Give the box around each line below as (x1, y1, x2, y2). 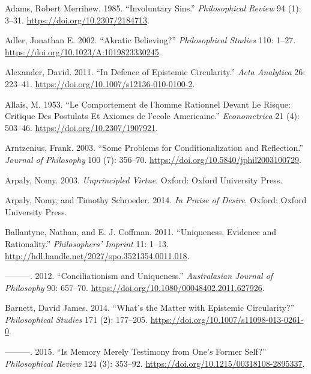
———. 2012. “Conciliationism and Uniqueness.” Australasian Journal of (5, 269, 273, 282)
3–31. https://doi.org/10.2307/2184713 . (5, 13, 149, 26)
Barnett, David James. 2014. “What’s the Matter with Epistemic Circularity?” (5, 301, 295, 314)
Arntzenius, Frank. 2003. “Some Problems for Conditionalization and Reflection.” (5, 141, 303, 154)
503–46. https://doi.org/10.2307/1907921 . (5, 121, 158, 133)
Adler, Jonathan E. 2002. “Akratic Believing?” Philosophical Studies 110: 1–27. (5, 34, 296, 46)
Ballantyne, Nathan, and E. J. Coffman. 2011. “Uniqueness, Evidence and (5, 225, 277, 238)
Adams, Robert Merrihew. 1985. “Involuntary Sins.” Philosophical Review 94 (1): (5, 2, 301, 14)
